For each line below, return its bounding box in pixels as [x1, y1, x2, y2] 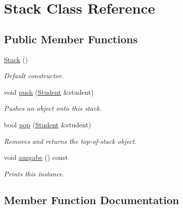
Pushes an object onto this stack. [4, 103, 102, 113]
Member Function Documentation [4, 192, 180, 207]
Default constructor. [4, 70, 64, 81]
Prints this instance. [4, 168, 64, 178]
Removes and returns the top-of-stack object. [4, 136, 137, 146]
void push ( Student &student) [4, 87, 94, 97]
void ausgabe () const [4, 152, 68, 162]
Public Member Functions [4, 31, 138, 46]
